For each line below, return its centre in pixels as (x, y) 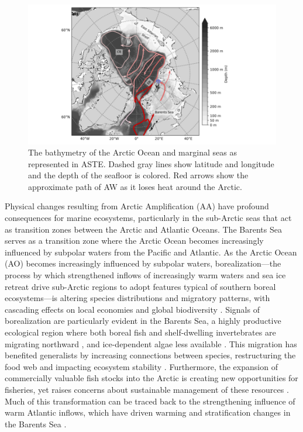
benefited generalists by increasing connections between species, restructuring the (150, 355)
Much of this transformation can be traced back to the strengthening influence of (150, 401)
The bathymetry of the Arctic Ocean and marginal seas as (132, 152)
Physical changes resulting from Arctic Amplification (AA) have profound (137, 206)
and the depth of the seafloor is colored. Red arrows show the (138, 175)
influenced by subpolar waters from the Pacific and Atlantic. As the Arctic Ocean (151, 252)
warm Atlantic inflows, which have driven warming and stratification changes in (148, 412)
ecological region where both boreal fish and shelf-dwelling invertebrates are (140, 332)
